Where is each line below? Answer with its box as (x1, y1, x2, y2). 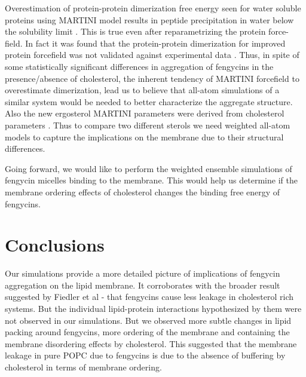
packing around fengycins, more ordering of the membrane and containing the (5, 326, 290, 338)
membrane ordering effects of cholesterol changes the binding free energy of (5, 185, 280, 198)
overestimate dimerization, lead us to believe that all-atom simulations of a (5, 84, 280, 96)
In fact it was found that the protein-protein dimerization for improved (25, 36, 286, 49)
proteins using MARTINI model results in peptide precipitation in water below (5, 13, 294, 26)
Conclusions (5, 232, 105, 257)
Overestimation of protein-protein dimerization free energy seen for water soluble (5, 2, 301, 14)
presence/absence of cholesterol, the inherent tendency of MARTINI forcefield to (5, 72, 299, 84)
